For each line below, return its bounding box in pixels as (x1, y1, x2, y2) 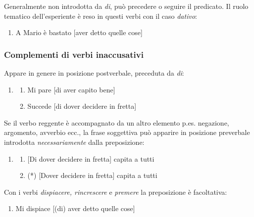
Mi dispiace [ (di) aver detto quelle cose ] (15, 203, 135, 214)
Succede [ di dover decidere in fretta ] (27, 101, 137, 111)
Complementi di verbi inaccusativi (4, 48, 144, 60)
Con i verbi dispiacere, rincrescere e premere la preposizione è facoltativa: (4, 186, 227, 197)
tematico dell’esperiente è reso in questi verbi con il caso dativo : (4, 10, 197, 21)
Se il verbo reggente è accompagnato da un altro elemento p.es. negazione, (4, 117, 229, 128)
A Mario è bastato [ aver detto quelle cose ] (15, 27, 143, 38)
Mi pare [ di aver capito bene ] (27, 84, 115, 94)
